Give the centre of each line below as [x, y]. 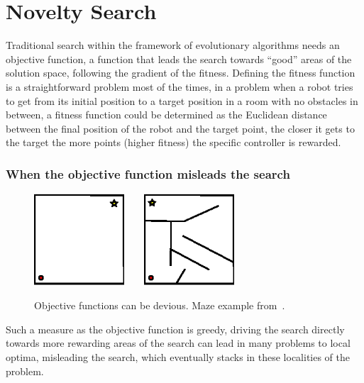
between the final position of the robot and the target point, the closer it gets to [180, 128]
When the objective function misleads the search [148, 173]
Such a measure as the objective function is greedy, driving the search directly [175, 329]
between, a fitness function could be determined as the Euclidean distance [166, 115]
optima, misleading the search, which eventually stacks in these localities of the [178, 356]
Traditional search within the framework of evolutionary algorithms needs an [173, 45]
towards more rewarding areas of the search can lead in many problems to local [178, 343]
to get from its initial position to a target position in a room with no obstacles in [182, 100]
